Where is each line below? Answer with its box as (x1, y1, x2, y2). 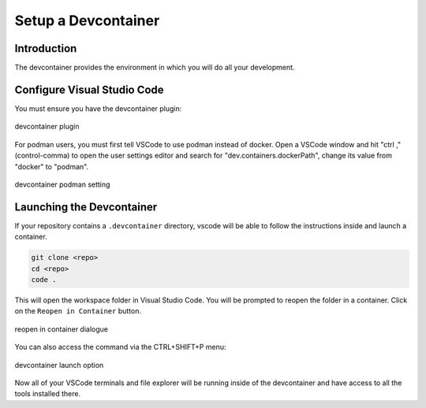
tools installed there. (14, 389, 81, 399)
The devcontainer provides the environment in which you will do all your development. (14, 63, 295, 72)
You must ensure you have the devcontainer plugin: (14, 103, 182, 113)
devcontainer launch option (14, 360, 104, 369)
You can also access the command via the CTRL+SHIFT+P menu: (14, 343, 226, 352)
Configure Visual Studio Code (14, 83, 165, 96)
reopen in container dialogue (14, 324, 108, 334)
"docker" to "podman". (14, 161, 89, 171)
